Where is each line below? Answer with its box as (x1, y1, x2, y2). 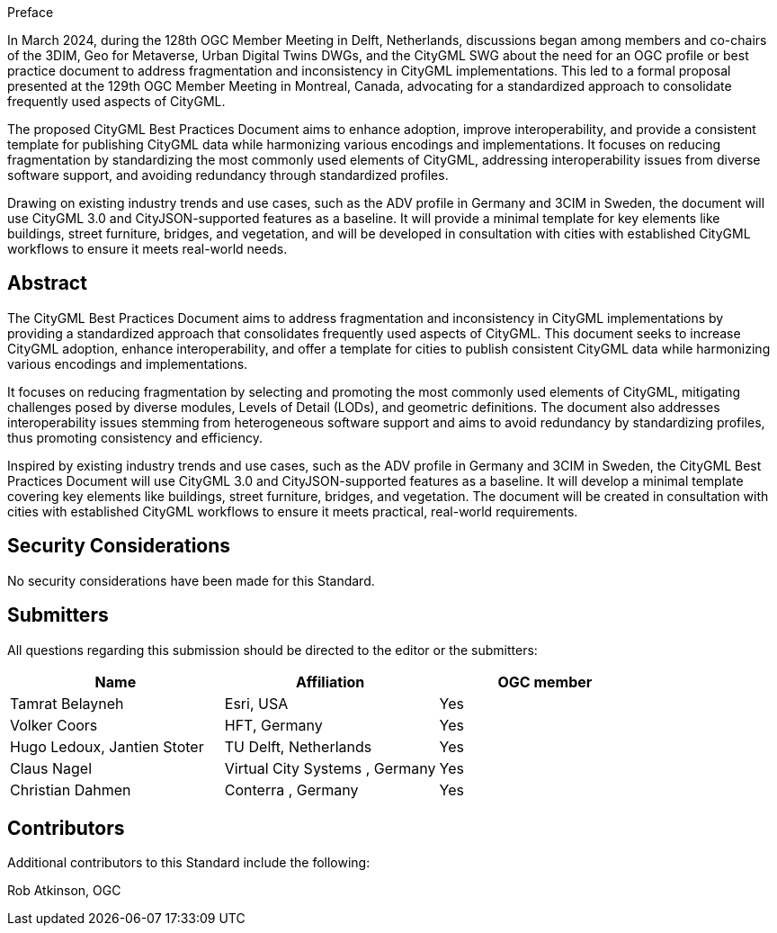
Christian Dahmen (10, 780, 131, 799)
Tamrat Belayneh (10, 694, 124, 713)
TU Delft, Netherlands (224, 737, 372, 756)
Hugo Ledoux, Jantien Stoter (10, 737, 204, 756)
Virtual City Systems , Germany (224, 758, 436, 777)
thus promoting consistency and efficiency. (7, 429, 263, 445)
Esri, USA (224, 694, 289, 713)
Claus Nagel (10, 758, 93, 777)
